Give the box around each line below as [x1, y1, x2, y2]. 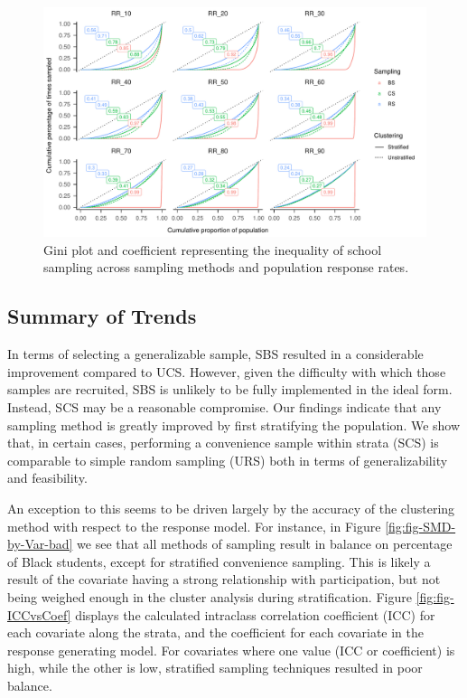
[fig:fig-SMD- [385, 516, 456, 535]
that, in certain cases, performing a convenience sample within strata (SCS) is [7, 433, 439, 452]
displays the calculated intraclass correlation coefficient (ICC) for [75, 605, 435, 624]
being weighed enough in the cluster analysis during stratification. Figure [7, 587, 412, 606]
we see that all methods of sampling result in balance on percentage [77, 534, 453, 553]
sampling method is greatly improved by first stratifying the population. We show [7, 415, 461, 434]
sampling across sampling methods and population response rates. [43, 258, 409, 277]
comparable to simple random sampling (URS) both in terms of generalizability [7, 450, 448, 469]
